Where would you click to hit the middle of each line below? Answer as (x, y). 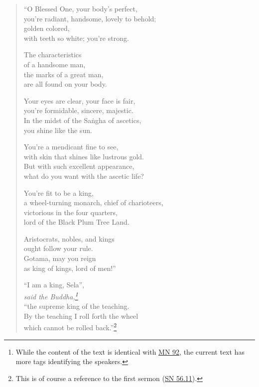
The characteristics (53, 55)
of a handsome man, (55, 64)
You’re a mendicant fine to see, (71, 147)
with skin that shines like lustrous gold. (84, 156)
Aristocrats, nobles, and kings (69, 238)
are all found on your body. (65, 84)
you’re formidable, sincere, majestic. (78, 110)
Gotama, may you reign (60, 258)
